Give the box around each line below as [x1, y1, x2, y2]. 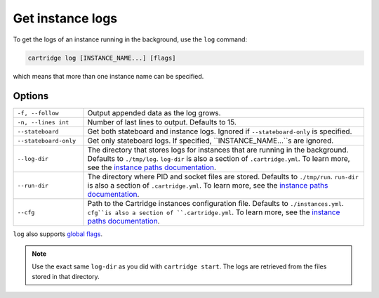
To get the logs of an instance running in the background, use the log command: [13, 35, 248, 44]
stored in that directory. [32, 272, 100, 280]
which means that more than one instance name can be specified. [13, 72, 204, 80]
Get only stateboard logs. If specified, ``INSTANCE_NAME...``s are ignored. [87, 136, 334, 145]
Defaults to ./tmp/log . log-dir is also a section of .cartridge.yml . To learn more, [87, 154, 350, 164]
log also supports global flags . [13, 230, 103, 238]
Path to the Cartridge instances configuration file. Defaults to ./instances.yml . [87, 199, 344, 209]
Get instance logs [13, 11, 118, 26]
